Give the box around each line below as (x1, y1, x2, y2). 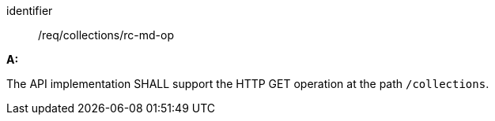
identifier (6, 4, 53, 17)
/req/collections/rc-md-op (38, 28, 174, 42)
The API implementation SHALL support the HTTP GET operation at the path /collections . (6, 77, 489, 90)
